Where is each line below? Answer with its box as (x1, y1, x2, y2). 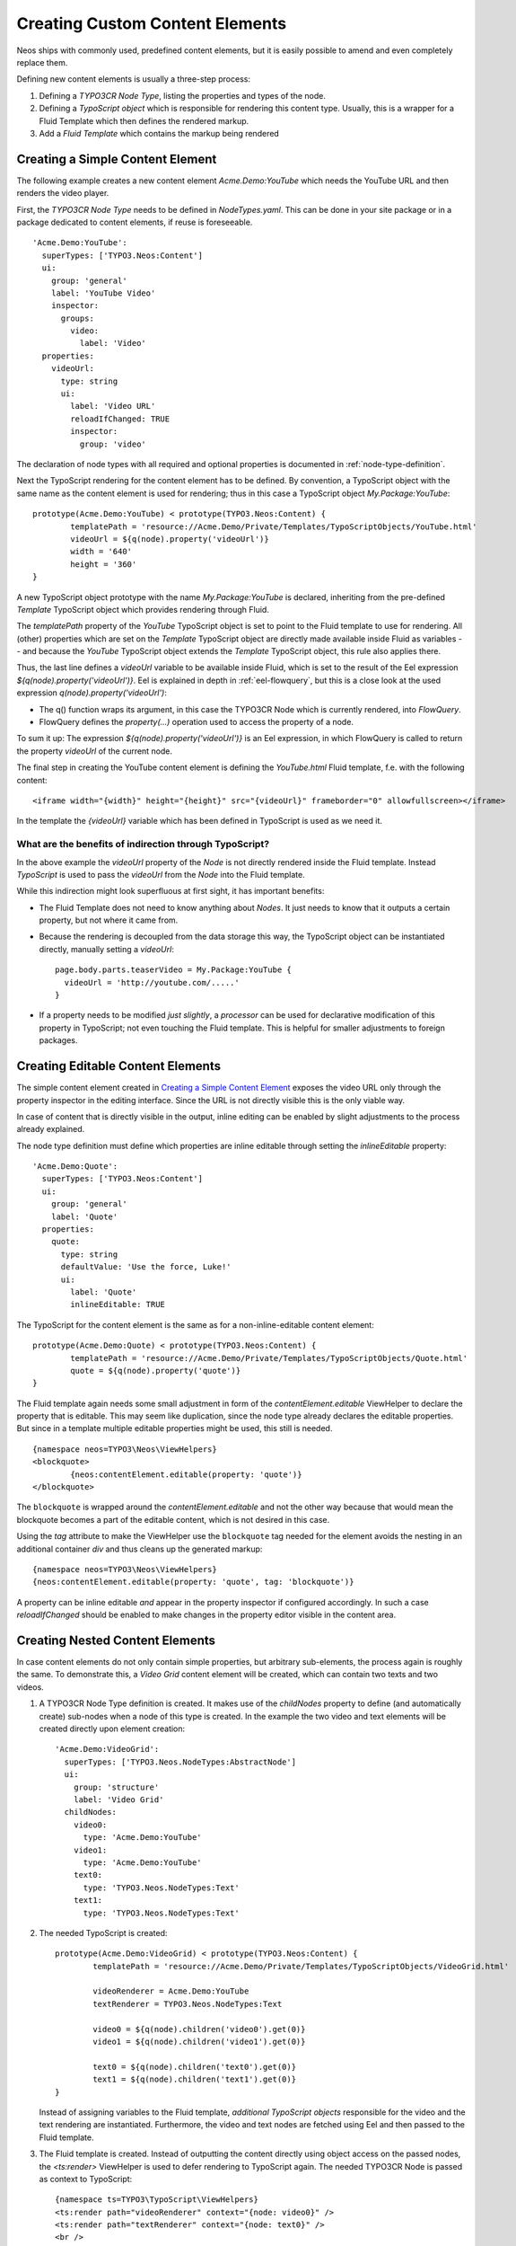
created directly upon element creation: (39, 1723, 186, 1734)
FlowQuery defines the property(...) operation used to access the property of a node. (39, 717, 354, 728)
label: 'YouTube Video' (50, 287, 156, 298)
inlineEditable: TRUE (70, 1299, 166, 1310)
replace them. (16, 57, 68, 67)
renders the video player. (16, 188, 109, 199)
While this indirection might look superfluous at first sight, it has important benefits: (16, 886, 325, 897)
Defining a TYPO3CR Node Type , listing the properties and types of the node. (39, 90, 327, 101)
